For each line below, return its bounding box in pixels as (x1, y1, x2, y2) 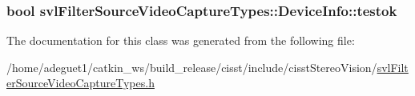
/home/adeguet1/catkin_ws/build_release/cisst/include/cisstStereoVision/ (6, 58, 377, 75)
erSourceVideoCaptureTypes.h (6, 74, 155, 91)
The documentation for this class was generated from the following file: (6, 32, 355, 49)
